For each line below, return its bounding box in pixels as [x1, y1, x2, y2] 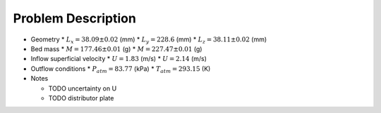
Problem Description [13, 11, 137, 26]
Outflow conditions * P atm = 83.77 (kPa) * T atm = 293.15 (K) [30, 64, 211, 74]
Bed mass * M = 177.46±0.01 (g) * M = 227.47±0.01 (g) [30, 44, 202, 53]
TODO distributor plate [48, 93, 114, 102]
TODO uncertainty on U [48, 84, 117, 93]
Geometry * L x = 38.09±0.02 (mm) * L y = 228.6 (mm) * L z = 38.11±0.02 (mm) [30, 35, 267, 45]
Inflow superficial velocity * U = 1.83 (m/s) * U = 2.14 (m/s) [30, 55, 207, 63]
